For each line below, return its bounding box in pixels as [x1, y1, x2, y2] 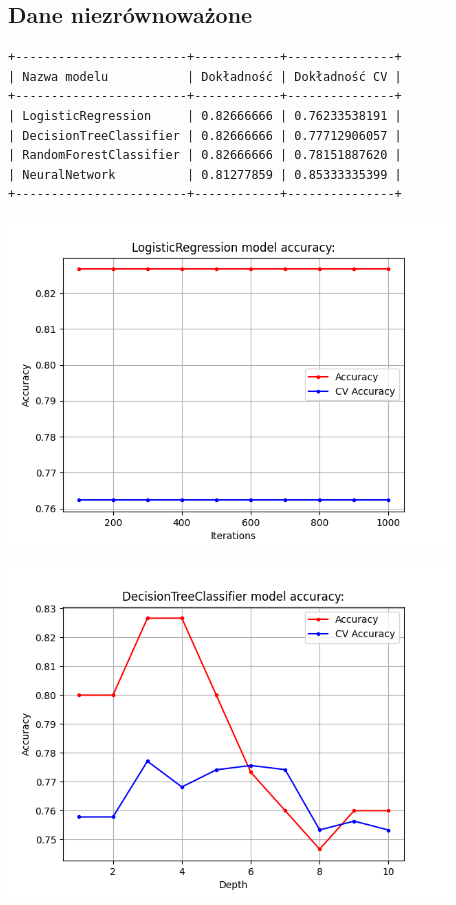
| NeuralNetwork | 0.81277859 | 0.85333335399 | [8, 167, 402, 182]
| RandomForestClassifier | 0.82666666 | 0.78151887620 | [8, 148, 402, 163]
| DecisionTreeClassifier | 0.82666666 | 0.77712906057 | [8, 128, 402, 143]
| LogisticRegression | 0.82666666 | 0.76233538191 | [8, 108, 402, 123]
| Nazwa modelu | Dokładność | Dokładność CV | [8, 69, 402, 84]
